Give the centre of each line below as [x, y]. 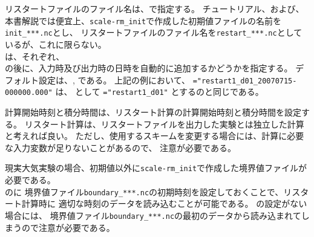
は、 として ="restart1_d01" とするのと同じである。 [159, 92]
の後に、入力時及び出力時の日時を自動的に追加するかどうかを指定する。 [149, 68]
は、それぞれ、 [35, 56]
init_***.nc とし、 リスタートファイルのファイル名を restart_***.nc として [154, 32]
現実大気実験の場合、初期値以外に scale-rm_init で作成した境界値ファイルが [156, 168]
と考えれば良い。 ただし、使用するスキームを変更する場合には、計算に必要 [155, 136]
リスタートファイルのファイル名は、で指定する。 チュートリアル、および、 [155, 8]
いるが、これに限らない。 [56, 44]
